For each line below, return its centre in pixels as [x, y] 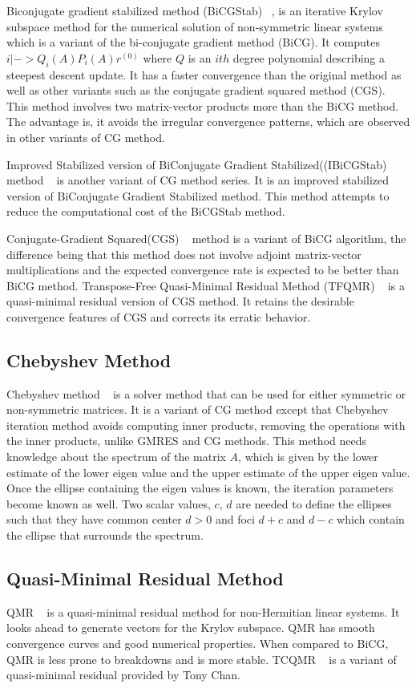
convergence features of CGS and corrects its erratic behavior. [159, 316]
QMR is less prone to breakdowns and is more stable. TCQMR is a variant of [202, 659]
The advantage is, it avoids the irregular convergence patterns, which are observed [208, 121]
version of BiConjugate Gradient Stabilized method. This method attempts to [198, 195]
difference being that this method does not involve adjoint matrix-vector [184, 254]
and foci [235, 519]
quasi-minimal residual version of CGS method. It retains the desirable [180, 301]
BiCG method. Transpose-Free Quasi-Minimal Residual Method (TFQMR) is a [206, 285]
